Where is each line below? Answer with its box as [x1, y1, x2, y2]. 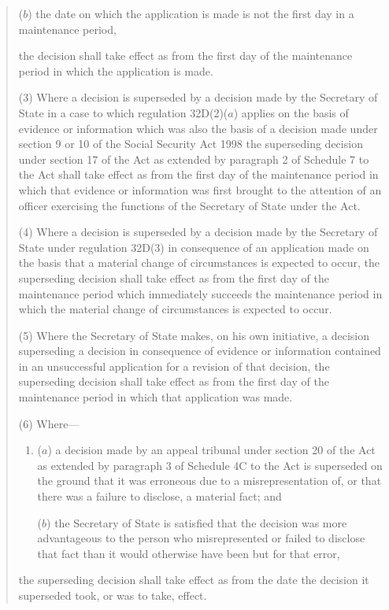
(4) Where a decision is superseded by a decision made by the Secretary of [18, 224, 378, 240]
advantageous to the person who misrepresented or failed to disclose [37, 530, 365, 546]
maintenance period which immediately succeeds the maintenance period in [18, 285, 383, 301]
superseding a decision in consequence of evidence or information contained [18, 342, 381, 359]
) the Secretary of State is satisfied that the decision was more [46, 514, 347, 531]
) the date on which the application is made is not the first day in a [28, 6, 354, 21]
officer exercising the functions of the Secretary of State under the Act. [18, 197, 361, 213]
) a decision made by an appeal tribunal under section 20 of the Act [47, 442, 376, 458]
